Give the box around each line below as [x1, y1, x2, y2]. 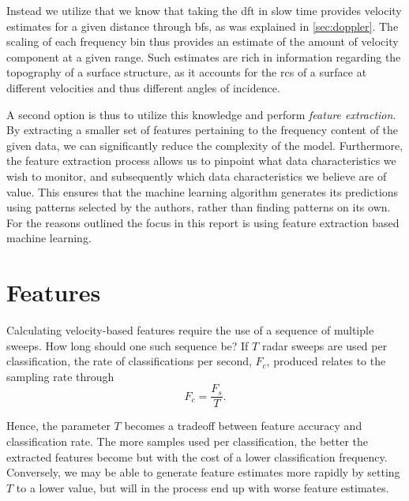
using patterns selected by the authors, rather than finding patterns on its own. [6, 199, 391, 215]
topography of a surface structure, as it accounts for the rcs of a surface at [6, 64, 367, 80]
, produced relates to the [266, 353, 386, 369]
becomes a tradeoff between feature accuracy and [124, 417, 362, 434]
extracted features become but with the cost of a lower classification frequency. [6, 448, 388, 465]
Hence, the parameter [6, 417, 111, 434]
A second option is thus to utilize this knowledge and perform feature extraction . [6, 106, 396, 122]
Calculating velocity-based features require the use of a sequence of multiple [6, 322, 374, 338]
